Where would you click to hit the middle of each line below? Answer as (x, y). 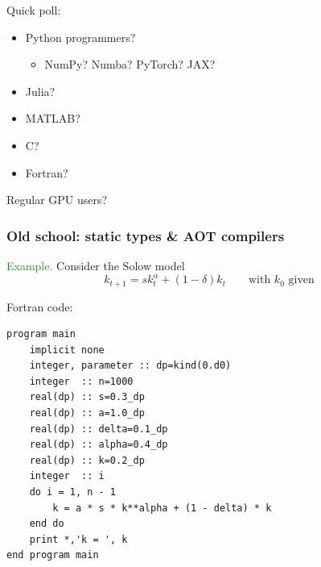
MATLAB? (53, 118)
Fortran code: (40, 306)
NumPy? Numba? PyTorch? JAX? (130, 64)
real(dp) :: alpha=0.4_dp (99, 445)
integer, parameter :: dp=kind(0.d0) (130, 366)
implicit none (67, 350)
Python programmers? (80, 37)
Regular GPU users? (57, 200)
